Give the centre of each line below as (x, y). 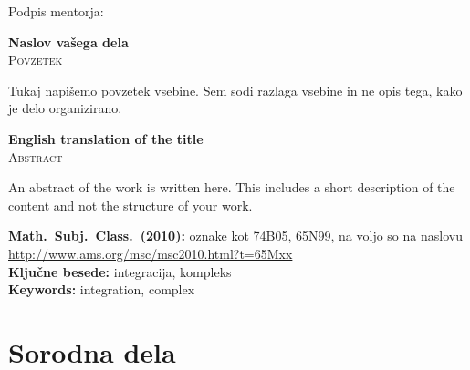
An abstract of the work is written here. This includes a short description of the (232, 187)
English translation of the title (106, 138)
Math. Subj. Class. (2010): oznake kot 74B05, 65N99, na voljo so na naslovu (235, 236)
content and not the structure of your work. (131, 205)
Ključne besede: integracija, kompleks (120, 271)
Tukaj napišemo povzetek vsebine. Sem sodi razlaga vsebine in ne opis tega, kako (235, 90)
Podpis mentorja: (56, 11)
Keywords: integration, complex (102, 289)
